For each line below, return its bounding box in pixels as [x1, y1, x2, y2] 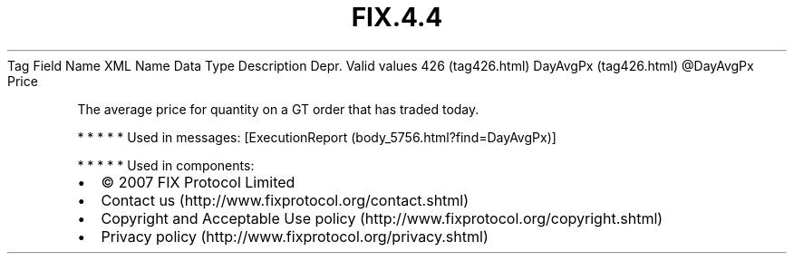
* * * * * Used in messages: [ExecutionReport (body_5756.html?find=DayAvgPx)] [77, 129, 557, 145]
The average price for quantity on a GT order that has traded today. [77, 101, 479, 117]
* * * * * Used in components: [77, 157, 255, 173]
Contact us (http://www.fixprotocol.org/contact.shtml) [101, 190, 470, 209]
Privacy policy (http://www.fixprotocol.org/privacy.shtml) [101, 227, 489, 246]
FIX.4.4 [351, 2, 443, 33]
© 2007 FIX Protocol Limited [101, 172, 295, 191]
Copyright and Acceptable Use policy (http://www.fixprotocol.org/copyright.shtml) [101, 208, 663, 227]
